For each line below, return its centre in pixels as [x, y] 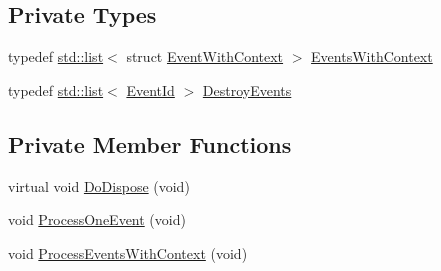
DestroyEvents [247, 89]
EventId [150, 89]
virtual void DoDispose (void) [99, 185]
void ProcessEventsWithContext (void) [128, 252]
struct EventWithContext [205, 56]
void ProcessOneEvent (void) [97, 219]
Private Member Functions [150, 143]
